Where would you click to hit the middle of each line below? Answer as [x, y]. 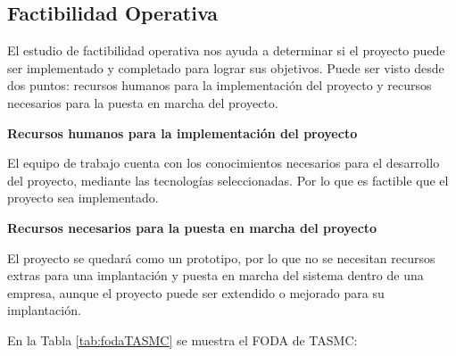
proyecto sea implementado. [83, 198]
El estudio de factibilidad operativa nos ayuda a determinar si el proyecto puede [226, 50]
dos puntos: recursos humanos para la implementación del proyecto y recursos [220, 85]
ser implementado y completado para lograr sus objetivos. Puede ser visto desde [226, 67]
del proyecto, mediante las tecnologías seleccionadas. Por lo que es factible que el [228, 180]
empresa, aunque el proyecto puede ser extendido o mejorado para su [196, 292]
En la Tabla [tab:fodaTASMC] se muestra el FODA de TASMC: [182, 339]
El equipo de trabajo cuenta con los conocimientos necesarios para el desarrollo [224, 163]
